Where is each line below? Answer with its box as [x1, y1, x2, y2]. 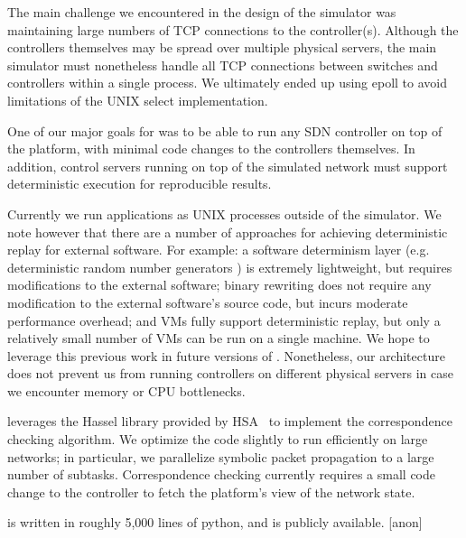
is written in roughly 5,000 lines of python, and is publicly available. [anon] [7, 513, 423, 532]
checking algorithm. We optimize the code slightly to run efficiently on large [7, 430, 428, 449]
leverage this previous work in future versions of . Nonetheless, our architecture [7, 346, 445, 365]
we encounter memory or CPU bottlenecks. [7, 381, 246, 400]
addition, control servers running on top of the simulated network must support [7, 156, 448, 175]
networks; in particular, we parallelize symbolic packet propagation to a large [7, 447, 434, 466]
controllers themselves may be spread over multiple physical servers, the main [7, 38, 437, 57]
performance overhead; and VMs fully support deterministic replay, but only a [7, 311, 441, 329]
